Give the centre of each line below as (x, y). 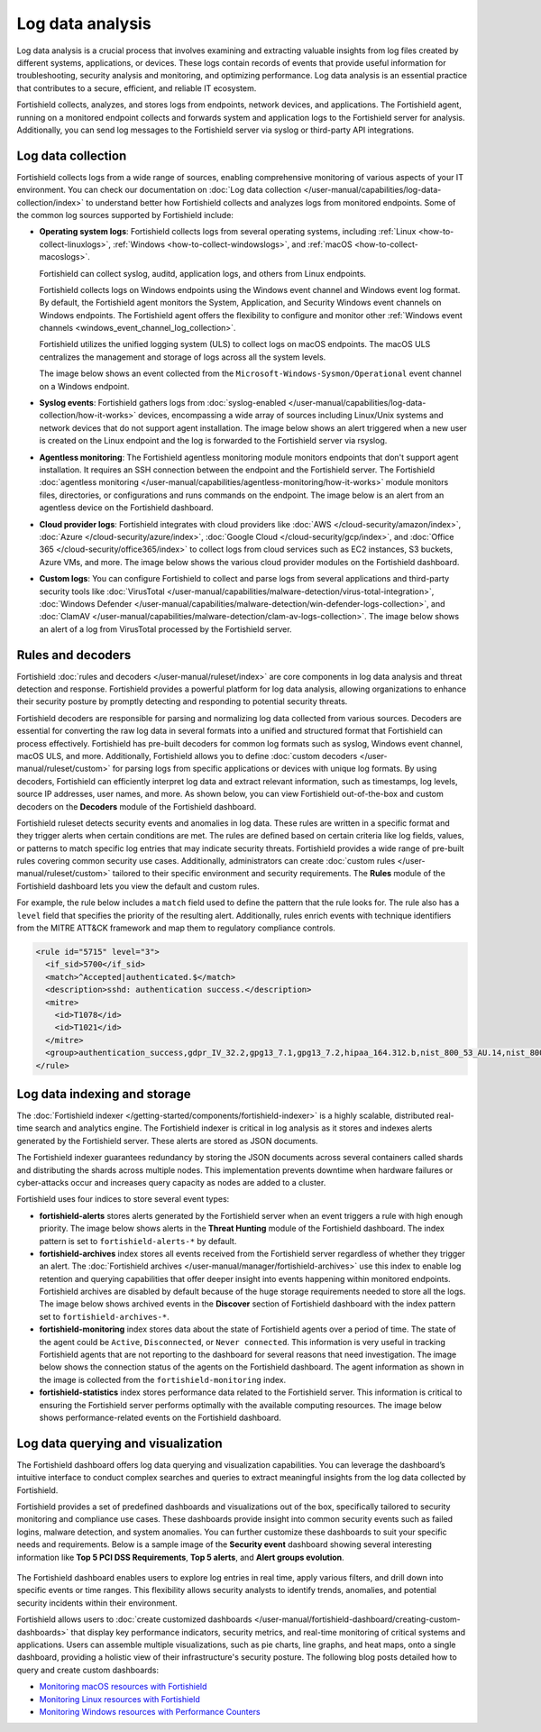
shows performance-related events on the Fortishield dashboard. (160, 1417)
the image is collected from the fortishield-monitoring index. (163, 1379)
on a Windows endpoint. (84, 386)
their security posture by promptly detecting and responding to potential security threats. (182, 701)
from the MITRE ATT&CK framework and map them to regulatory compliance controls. (176, 928)
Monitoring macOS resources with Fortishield (123, 1687)
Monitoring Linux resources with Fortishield (119, 1699)
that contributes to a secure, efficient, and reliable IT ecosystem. (137, 88)
